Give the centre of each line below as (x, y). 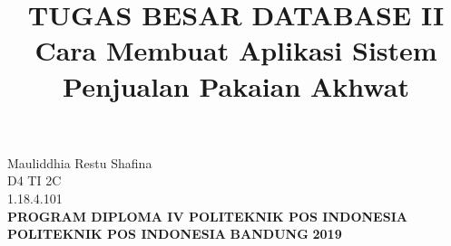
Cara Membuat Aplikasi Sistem (236, 50)
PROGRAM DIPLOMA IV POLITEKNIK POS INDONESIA (207, 216)
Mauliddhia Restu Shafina (80, 162)
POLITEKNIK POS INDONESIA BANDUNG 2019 (175, 234)
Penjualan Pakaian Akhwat (236, 85)
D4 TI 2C (34, 180)
